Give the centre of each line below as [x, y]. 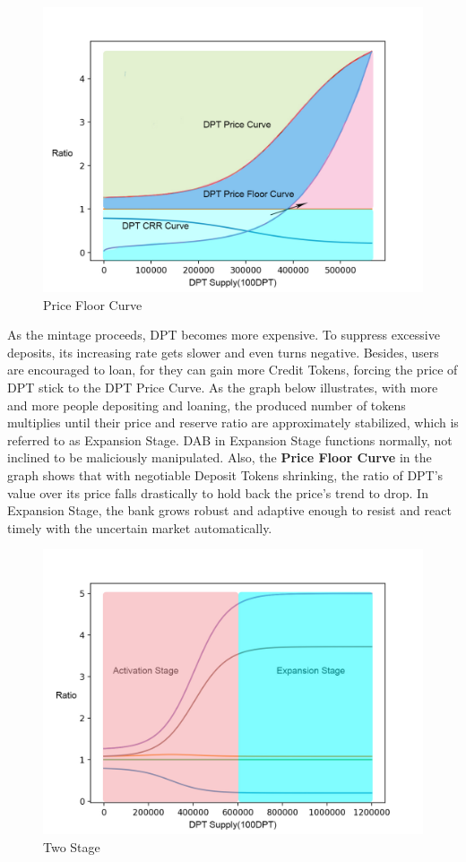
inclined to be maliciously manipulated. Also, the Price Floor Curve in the [220, 457]
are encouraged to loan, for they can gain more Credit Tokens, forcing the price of [233, 370]
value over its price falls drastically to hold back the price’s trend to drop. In [218, 492]
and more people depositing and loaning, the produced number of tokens [207, 405]
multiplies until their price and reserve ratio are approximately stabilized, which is [233, 422]
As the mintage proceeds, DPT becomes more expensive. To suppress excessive [224, 335]
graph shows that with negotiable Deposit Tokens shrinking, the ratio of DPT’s [225, 474]
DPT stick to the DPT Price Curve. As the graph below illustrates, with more [223, 387]
